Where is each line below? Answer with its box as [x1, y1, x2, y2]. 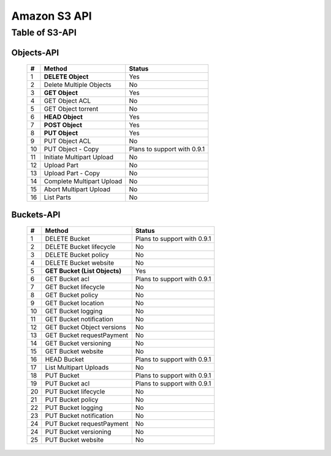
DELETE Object [44, 72, 89, 81]
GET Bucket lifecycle [45, 283, 105, 291]
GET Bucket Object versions [45, 323, 126, 332]
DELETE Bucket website [45, 259, 115, 267]
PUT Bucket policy [45, 395, 99, 404]
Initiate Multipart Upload [44, 153, 113, 162]
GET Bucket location [45, 299, 104, 308]
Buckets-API [11, 209, 61, 220]
